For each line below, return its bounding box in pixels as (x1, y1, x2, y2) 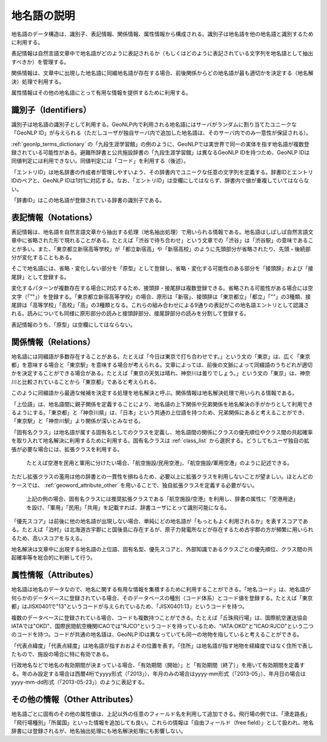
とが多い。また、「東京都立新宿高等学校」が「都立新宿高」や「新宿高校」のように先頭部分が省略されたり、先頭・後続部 (11, 245, 311, 253)
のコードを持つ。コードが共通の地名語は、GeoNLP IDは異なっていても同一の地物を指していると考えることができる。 (11, 631, 303, 638)
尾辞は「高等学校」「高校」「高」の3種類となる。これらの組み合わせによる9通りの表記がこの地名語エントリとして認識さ (11, 301, 309, 308)
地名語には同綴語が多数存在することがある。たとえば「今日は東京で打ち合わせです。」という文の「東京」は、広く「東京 (11, 353, 311, 360)
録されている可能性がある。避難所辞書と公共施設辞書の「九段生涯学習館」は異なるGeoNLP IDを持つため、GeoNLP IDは (11, 148, 310, 156)
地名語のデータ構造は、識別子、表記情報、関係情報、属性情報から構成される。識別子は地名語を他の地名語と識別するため (11, 30, 314, 38)
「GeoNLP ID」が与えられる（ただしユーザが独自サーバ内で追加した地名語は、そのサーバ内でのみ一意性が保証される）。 (11, 129, 312, 136)
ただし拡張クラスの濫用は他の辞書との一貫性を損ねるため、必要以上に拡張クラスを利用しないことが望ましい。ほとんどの (11, 473, 313, 480)
